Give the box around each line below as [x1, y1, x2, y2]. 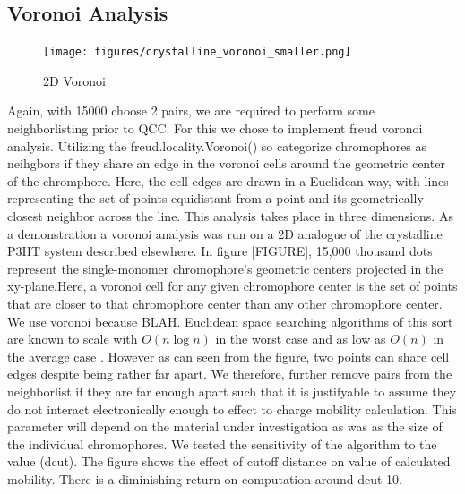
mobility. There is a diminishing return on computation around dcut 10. [7, 469, 402, 488]
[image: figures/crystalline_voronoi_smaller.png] [43, 46, 351, 59]
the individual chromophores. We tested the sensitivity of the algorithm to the [7, 434, 437, 453]
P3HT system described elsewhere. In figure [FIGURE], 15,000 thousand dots [7, 242, 433, 260]
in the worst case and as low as [215, 329, 386, 348]
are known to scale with [7, 329, 138, 348]
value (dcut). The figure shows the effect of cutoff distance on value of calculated [7, 452, 451, 471]
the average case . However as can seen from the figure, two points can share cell [7, 346, 450, 365]
